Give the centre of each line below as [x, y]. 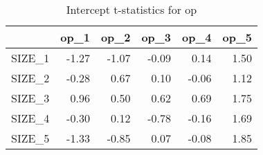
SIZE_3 [30, 98]
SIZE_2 [30, 78]
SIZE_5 [30, 138]
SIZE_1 [30, 58]
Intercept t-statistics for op [131, 9]
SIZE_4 [30, 118]
